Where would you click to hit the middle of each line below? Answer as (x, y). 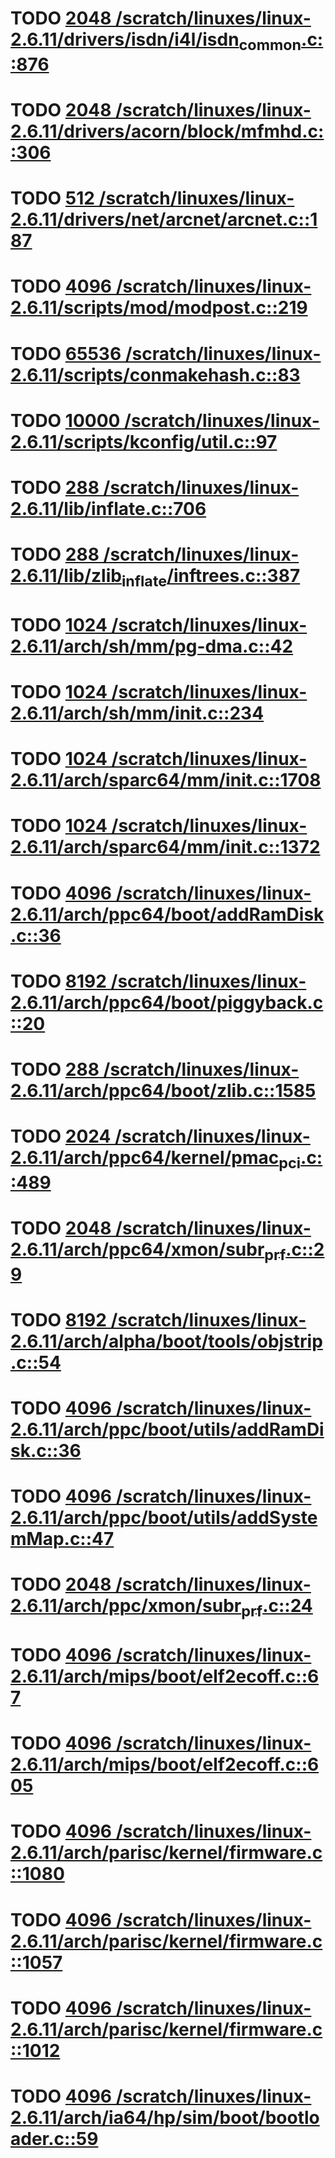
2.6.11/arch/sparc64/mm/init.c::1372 (165, 847)
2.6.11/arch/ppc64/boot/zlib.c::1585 (163, 1091)
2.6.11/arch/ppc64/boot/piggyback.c (167, 1002)
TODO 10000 (65, 420)
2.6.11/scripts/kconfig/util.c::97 (144, 441)
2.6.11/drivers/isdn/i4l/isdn (125, 39)
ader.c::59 (54, 2139)
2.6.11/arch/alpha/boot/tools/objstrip (166, 1341)
